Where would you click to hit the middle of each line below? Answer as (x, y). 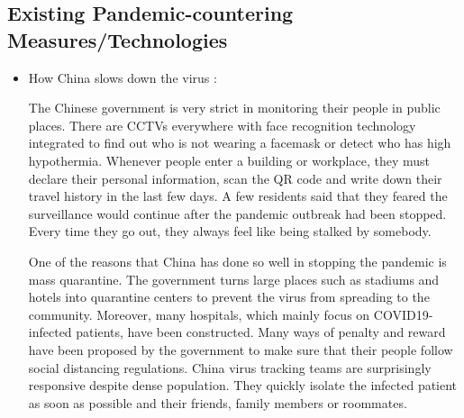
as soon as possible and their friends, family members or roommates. (218, 402)
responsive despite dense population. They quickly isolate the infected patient (243, 385)
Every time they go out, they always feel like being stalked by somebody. (230, 231)
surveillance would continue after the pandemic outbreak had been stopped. (237, 213)
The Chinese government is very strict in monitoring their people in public (234, 108)
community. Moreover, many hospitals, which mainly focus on (199, 314)
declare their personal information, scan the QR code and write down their (235, 178)
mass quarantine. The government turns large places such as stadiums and (234, 279)
